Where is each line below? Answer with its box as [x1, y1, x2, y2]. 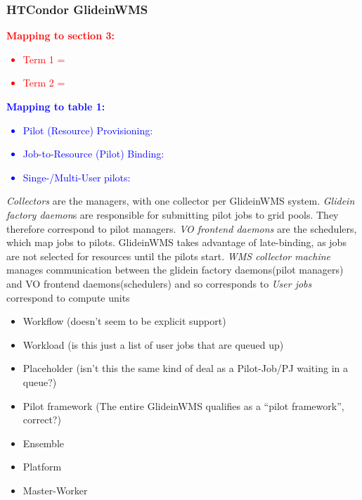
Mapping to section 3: [6, 28, 115, 43]
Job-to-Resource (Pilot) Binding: [22, 146, 164, 161]
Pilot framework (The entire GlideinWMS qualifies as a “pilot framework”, [22, 398, 344, 413]
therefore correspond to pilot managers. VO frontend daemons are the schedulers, [6, 221, 357, 236]
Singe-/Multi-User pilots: [22, 169, 131, 184]
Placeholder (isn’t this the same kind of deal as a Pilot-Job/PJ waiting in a [22, 361, 348, 376]
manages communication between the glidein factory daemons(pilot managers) [6, 262, 344, 277]
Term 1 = [22, 51, 65, 66]
